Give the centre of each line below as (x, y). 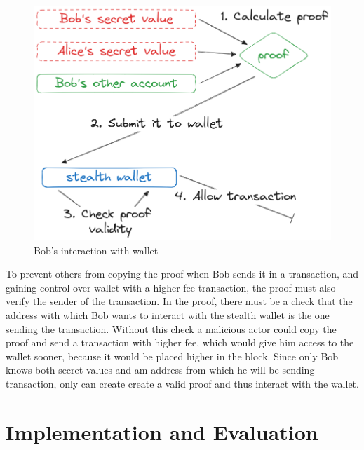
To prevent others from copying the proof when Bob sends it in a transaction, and (182, 274)
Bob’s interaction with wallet (96, 250)
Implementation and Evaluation (162, 431)
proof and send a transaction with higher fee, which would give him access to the (180, 342)
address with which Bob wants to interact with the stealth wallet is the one (168, 315)
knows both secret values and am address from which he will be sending (160, 370)
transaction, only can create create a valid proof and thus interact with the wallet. (182, 383)
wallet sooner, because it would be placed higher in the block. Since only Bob (172, 356)
